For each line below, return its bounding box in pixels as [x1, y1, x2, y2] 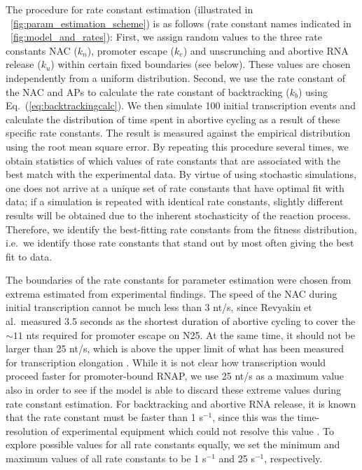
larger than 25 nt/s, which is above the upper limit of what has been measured [6, 341, 344, 356]
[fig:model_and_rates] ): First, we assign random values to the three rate [11, 29, 322, 44]
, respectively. [264, 451, 323, 465]
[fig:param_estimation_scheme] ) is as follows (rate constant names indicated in [11, 15, 351, 30]
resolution [6, 423, 48, 438]
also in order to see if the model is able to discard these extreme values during [6, 382, 341, 397]
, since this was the [212, 410, 294, 424]
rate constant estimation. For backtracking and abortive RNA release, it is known [6, 396, 356, 410]
